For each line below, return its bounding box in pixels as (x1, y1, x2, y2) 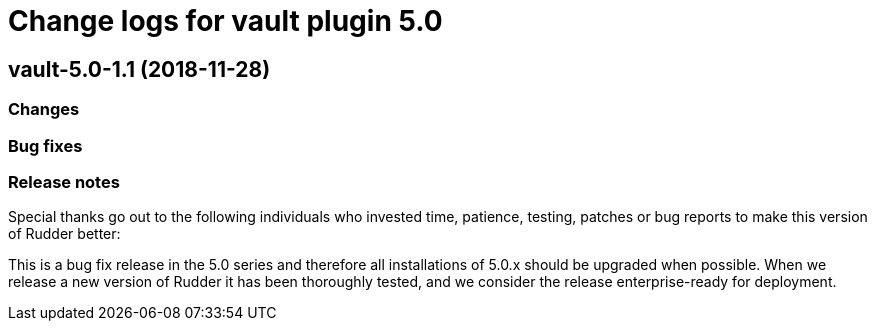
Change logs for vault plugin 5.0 (8, 4, 443, 38)
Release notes (8, 171, 120, 192)
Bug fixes (8, 135, 83, 156)
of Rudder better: (8, 225, 121, 243)
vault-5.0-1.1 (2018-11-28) (8, 56, 271, 82)
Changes (8, 99, 80, 120)
